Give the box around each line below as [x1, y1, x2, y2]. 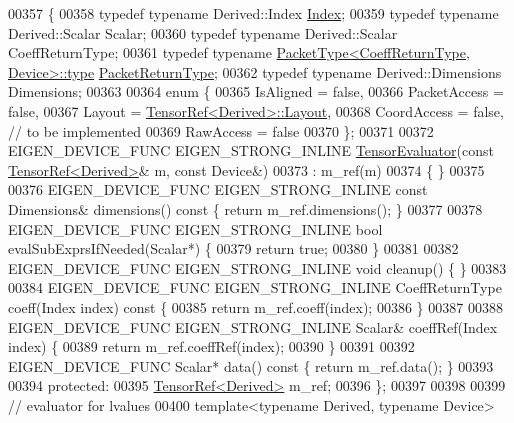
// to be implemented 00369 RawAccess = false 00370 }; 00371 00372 [8, 120, 434, 141]
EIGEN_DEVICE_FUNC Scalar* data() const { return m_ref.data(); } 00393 [8, 355, 494, 376]
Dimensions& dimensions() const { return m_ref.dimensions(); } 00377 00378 [8, 198, 483, 219]
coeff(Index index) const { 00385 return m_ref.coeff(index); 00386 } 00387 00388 [8, 296, 503, 317]
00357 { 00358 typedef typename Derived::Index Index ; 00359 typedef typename [8, 3, 499, 23]
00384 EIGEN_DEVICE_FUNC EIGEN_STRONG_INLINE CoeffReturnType [8, 277, 502, 298]
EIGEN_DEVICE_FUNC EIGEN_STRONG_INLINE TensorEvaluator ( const [8, 140, 494, 161]
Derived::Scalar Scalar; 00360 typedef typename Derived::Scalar [8, 22, 398, 43]
